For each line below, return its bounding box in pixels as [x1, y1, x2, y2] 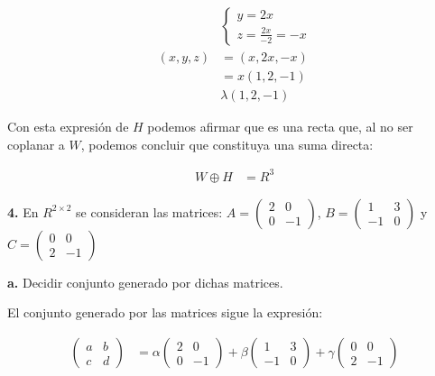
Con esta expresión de [7, 117, 129, 136]
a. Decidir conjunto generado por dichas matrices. [7, 272, 283, 291]
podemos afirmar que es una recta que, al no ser [147, 117, 413, 136]
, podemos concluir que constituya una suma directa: [80, 134, 374, 153]
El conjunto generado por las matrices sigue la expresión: [7, 303, 323, 322]
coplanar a [7, 134, 65, 153]
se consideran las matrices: [76, 202, 223, 221]
